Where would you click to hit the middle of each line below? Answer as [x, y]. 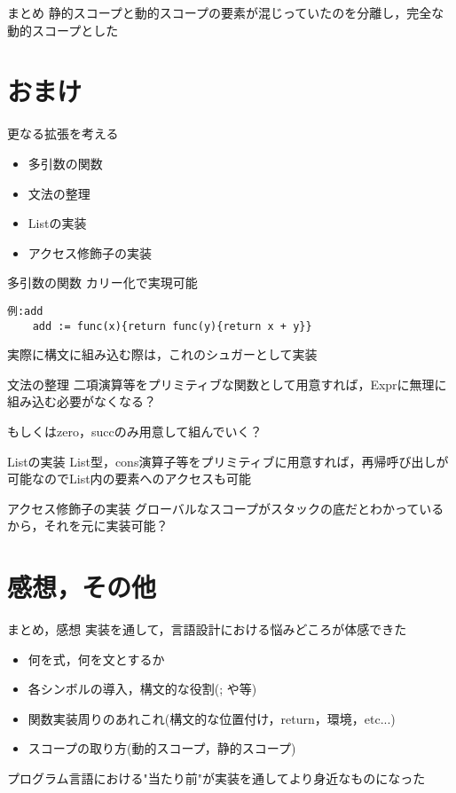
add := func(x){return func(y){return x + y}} [172, 326]
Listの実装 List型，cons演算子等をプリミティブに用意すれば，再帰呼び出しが [228, 461]
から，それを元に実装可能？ [88, 526]
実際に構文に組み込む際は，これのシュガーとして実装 [162, 354]
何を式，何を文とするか [96, 659]
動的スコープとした [63, 30]
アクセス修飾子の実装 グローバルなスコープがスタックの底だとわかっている [226, 508]
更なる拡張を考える [63, 133]
